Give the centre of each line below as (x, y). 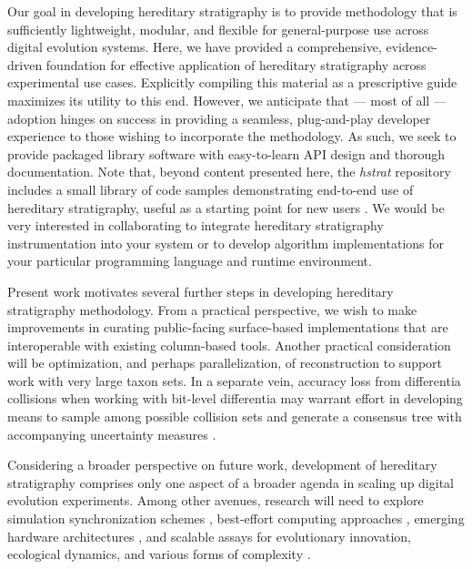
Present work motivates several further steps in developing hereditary (201, 291)
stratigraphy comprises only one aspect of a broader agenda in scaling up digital (231, 482)
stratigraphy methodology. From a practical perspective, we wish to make (212, 309)
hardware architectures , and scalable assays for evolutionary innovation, (209, 536)
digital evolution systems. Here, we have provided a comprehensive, (195, 47)
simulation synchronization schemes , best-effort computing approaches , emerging (236, 518)
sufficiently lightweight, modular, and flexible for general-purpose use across (218, 29)
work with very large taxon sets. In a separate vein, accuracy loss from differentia (234, 380)
